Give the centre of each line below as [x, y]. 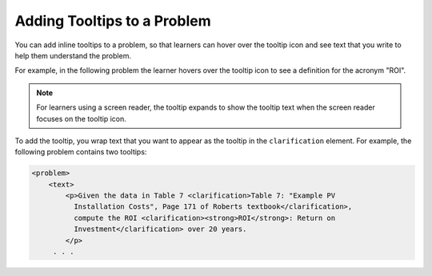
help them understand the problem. [73, 55]
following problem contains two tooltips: [81, 152]
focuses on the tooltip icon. [82, 118]
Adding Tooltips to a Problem [113, 21]
